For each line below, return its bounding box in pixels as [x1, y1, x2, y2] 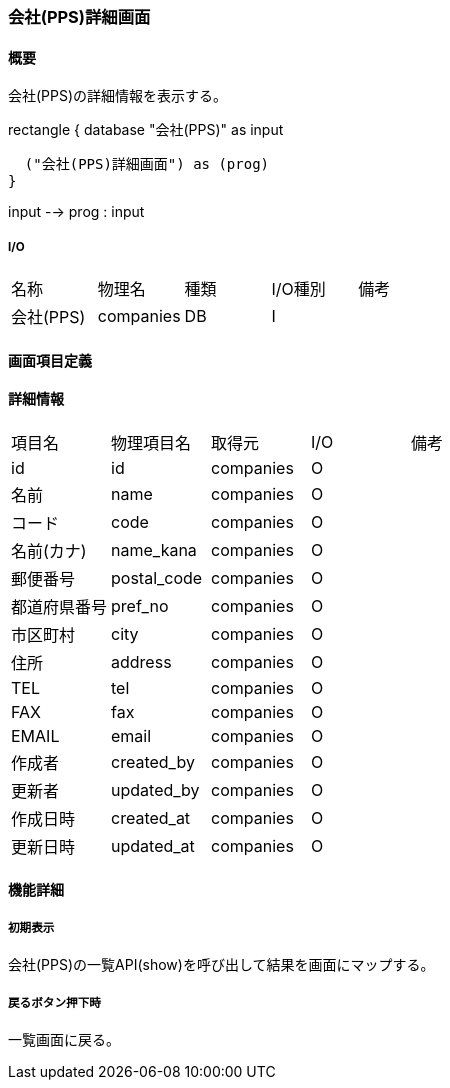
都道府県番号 [11, 596, 108, 617]
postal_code [111, 567, 203, 588]
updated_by [111, 779, 200, 800]
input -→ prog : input [8, 203, 145, 221]
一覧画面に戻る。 [8, 1031, 120, 1048]
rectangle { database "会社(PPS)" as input [8, 121, 284, 139]
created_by [111, 751, 195, 772]
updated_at [111, 835, 195, 856]
